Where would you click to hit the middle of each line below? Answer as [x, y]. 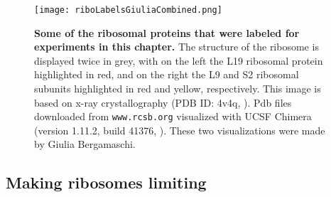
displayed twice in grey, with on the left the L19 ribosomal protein [179, 60]
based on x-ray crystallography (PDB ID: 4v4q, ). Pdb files [163, 102]
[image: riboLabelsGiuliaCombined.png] [128, 10]
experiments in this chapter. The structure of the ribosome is [177, 47]
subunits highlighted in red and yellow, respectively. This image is [178, 89]
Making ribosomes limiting [106, 182]
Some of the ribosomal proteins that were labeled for [167, 32]
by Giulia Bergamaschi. [85, 144]
